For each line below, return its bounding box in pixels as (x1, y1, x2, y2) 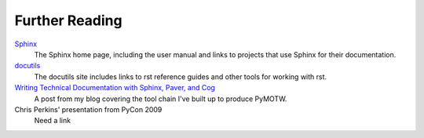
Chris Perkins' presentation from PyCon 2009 (14, 104, 163, 114)
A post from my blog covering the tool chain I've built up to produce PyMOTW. (34, 94, 287, 103)
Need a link (34, 116, 71, 125)
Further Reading (14, 12, 122, 29)
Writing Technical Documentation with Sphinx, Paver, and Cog (14, 83, 216, 93)
